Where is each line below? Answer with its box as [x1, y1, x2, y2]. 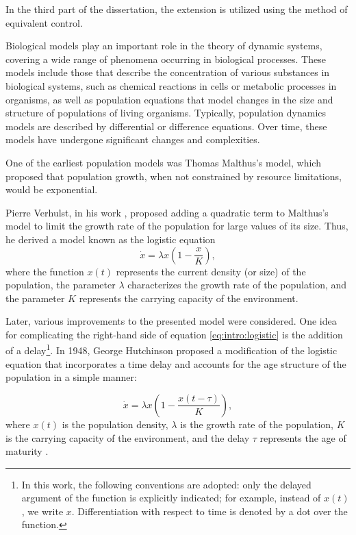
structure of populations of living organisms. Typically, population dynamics [5, 105, 327, 120]
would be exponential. [5, 182, 98, 197]
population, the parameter [5, 277, 116, 292]
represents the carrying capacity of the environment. [79, 290, 298, 305]
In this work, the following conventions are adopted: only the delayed [21, 477, 311, 491]
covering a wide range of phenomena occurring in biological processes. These [5, 51, 326, 66]
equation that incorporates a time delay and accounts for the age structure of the [5, 356, 346, 371]
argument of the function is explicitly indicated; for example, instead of [21, 490, 321, 505]
